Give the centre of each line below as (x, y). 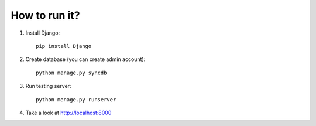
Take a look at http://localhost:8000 (68, 113)
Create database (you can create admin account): (85, 59)
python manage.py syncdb (71, 73)
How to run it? (45, 15)
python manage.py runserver (76, 99)
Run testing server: (48, 86)
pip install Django (64, 46)
